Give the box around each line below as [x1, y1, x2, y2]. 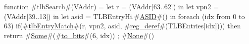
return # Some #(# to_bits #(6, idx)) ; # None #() [4, 30, 154, 40]
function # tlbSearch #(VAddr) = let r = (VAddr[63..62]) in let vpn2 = [4, 1, 219, 11]
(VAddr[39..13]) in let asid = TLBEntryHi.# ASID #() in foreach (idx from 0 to [4, 11, 245, 21]
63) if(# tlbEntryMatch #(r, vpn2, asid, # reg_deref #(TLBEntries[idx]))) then [4, 21, 241, 31]
